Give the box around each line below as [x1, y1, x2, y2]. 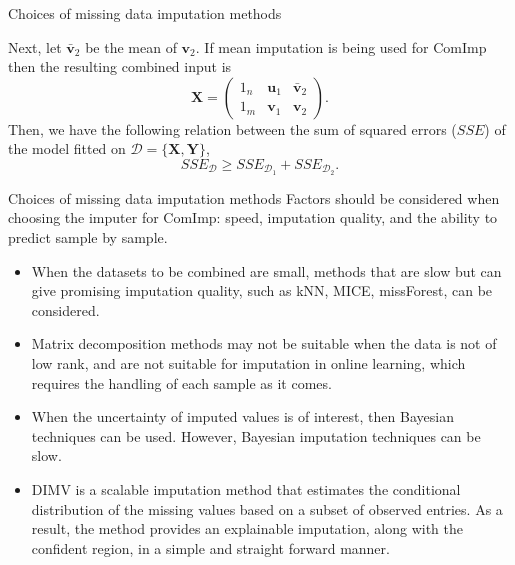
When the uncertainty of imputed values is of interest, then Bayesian [31, 406, 454, 427]
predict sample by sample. [8, 227, 168, 248]
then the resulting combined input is [8, 56, 232, 77]
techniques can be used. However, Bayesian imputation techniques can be [31, 425, 481, 446]
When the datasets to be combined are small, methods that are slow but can [31, 260, 502, 281]
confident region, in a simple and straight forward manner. [31, 537, 390, 558]
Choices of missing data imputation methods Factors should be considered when [8, 187, 500, 208]
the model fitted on [8, 138, 126, 159]
